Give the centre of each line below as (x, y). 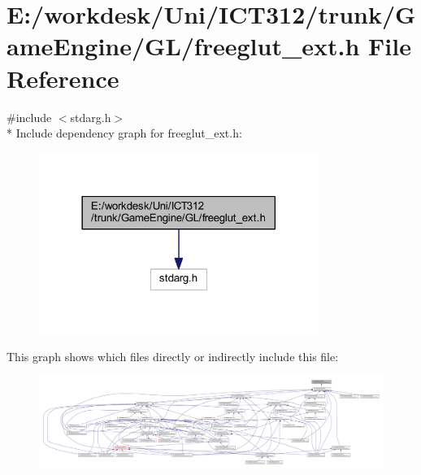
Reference (63, 78)
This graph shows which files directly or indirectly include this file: (173, 356)
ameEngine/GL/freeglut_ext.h (183, 46)
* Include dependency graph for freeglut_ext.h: (124, 133)
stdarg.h (91, 117)
